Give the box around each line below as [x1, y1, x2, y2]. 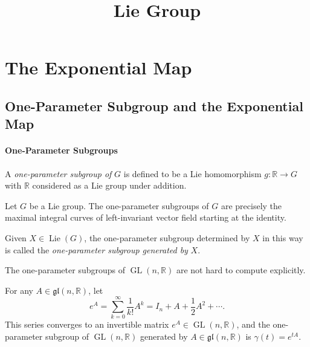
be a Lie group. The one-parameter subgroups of [29, 199, 209, 212]
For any [5, 284, 33, 296]
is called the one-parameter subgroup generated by [5, 243, 188, 256]
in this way [262, 231, 303, 244]
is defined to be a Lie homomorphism [123, 167, 262, 180]
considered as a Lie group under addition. [32, 179, 187, 192]
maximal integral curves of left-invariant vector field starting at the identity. [5, 211, 286, 224]
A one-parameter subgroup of [5, 167, 112, 180]
